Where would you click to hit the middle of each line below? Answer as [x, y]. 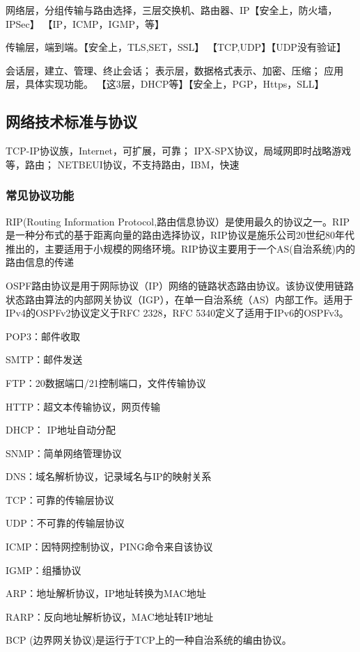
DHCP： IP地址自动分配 [61, 430]
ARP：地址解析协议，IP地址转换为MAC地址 [106, 593]
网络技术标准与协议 [71, 121]
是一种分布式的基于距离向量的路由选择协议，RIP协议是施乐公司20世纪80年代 [180, 235]
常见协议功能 [40, 195]
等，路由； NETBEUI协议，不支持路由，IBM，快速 [123, 164]
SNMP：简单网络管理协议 [64, 453]
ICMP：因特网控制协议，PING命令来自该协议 [109, 547]
